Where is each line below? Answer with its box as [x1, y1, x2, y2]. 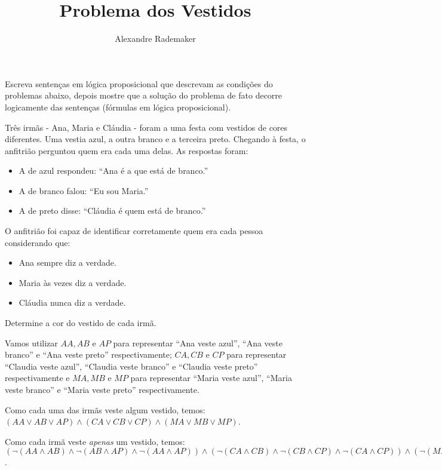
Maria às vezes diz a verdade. [19, 276, 127, 288]
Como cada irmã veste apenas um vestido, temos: [5, 435, 185, 447]
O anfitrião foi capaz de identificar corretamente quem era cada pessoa [5, 225, 263, 237]
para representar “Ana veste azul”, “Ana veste [113, 336, 283, 349]
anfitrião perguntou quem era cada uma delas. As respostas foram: [5, 144, 248, 156]
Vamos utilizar [5, 336, 58, 349]
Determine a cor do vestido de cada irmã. [5, 317, 156, 329]
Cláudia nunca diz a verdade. [19, 296, 126, 309]
